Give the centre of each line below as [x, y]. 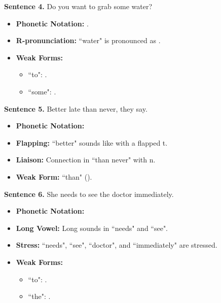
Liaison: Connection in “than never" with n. [86, 160]
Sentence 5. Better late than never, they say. [76, 108]
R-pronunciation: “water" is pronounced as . [88, 40]
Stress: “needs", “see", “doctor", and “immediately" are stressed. [117, 245]
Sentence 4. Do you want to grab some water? [78, 6]
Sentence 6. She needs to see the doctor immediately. [89, 194]
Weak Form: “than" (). [54, 176]
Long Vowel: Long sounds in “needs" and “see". [92, 228]
